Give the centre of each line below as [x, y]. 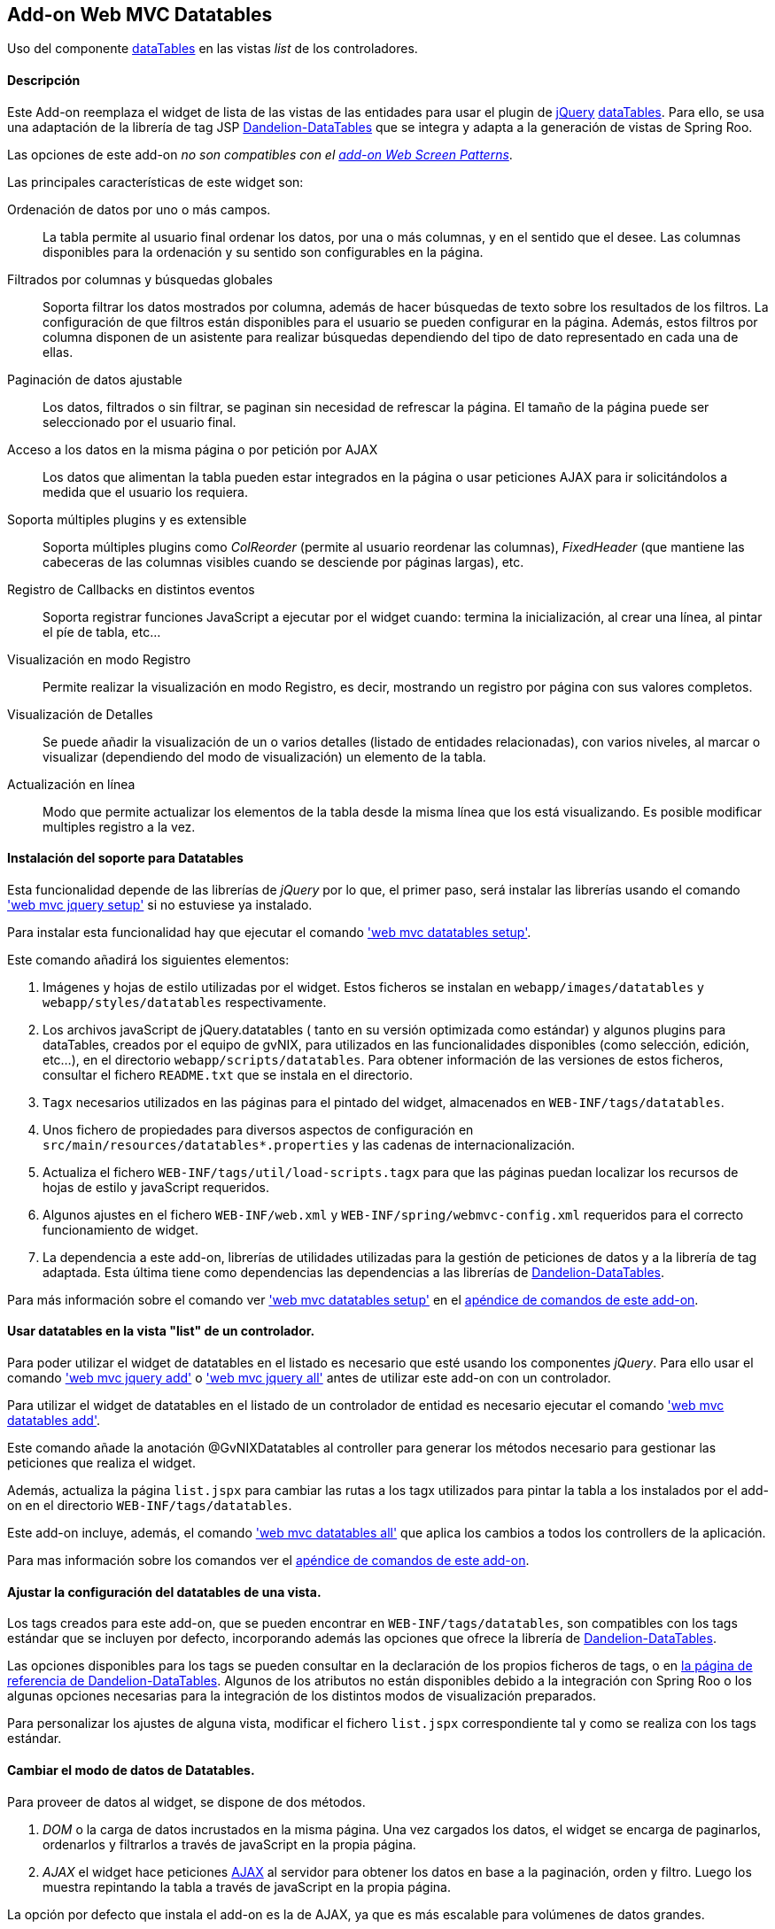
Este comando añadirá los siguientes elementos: [148, 959]
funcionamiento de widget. [120, 1229]
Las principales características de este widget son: [155, 182]
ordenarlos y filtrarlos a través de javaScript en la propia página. [229, 1844]
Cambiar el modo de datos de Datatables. [131, 1770]
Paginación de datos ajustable [95, 379]
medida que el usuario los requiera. [146, 492]
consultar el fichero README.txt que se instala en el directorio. [228, 1074]
